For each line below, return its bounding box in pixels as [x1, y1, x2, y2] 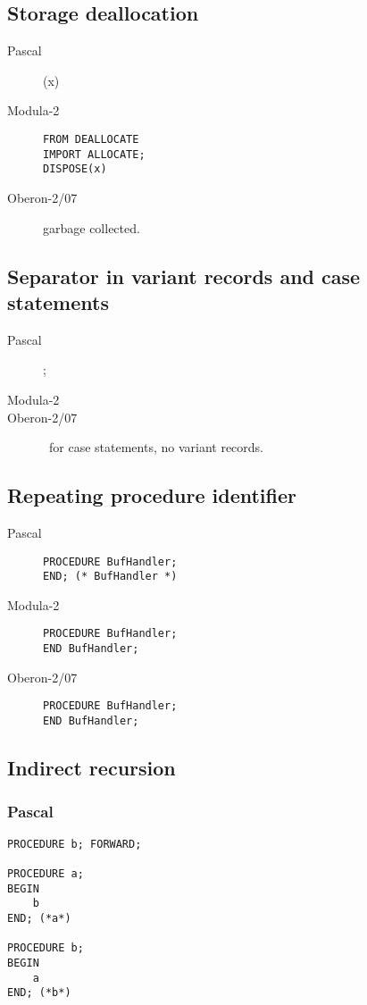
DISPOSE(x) [43, 163, 107, 176]
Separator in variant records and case [7, 262, 361, 289]
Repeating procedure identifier [7, 482, 296, 509]
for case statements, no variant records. [48, 438, 263, 456]
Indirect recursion [7, 754, 176, 782]
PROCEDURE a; [7, 867, 84, 880]
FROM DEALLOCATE [43, 132, 139, 146]
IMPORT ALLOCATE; [43, 147, 146, 161]
